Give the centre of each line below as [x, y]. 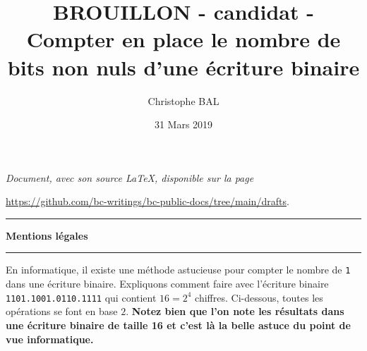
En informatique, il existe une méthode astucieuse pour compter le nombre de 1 [178, 270]
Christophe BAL [183, 100]
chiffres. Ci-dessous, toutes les [259, 297]
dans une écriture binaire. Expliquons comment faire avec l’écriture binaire [167, 284]
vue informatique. [50, 339]
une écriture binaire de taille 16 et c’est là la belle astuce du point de [178, 325]
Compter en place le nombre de [183, 39]
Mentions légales [47, 235]
